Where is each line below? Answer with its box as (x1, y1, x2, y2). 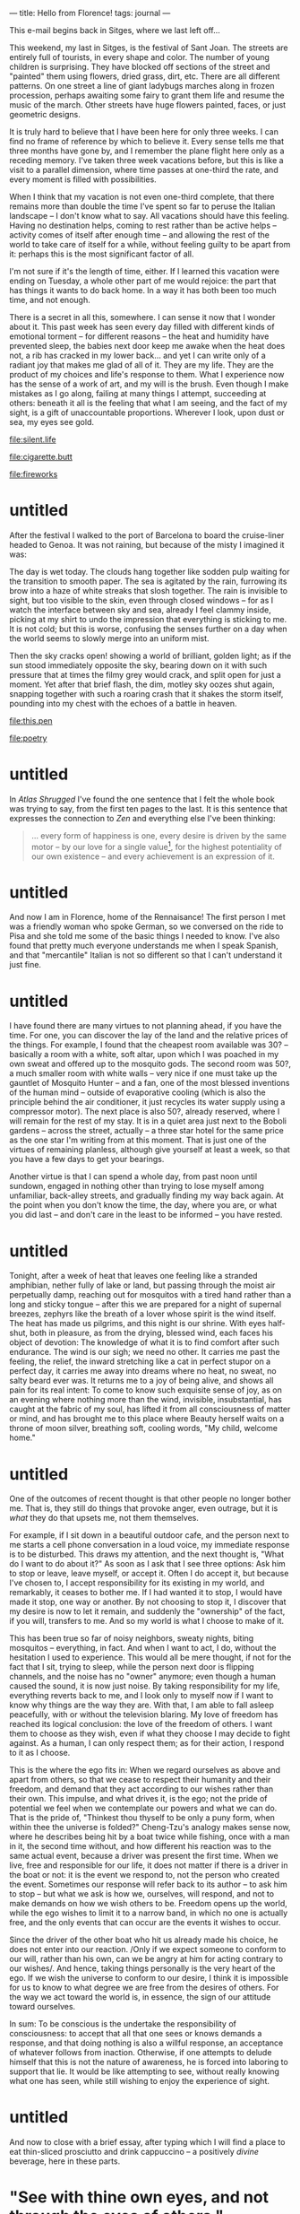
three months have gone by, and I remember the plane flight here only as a (9, 145, 285, 156)
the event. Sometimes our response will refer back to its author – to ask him (9, 1879, 288, 1890)
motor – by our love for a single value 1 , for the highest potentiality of (30, 839, 282, 852)
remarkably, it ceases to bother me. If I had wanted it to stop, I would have (9, 1587, 283, 1598)
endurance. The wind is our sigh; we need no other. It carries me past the (9, 1347, 280, 1358)
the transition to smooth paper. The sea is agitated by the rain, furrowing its (9, 576, 287, 586)
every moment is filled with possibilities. (9, 174, 157, 185)
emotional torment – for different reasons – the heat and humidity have (9, 331, 270, 342)
